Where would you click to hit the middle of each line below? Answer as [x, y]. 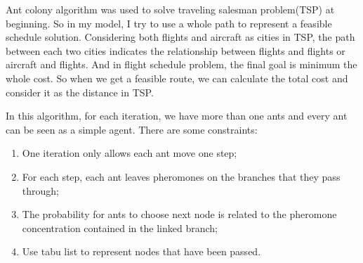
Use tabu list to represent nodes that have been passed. [141, 251]
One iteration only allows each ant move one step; [130, 153]
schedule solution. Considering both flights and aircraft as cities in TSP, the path [180, 37]
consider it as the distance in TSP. [80, 92]
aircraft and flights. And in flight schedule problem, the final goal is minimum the [181, 64]
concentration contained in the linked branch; [120, 227]
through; [40, 190]
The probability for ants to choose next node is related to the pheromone [179, 214]
